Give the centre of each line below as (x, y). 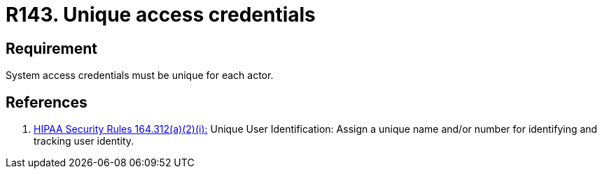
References (47, 102)
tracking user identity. (84, 141)
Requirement (52, 48)
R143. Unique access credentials (161, 15)
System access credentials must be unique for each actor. (140, 75)
